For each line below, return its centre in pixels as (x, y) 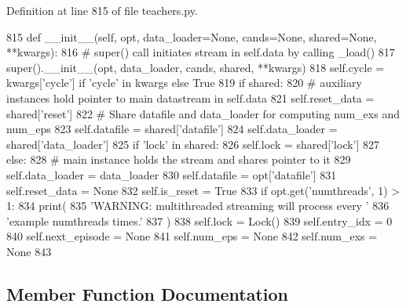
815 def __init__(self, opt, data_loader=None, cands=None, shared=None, (192, 36)
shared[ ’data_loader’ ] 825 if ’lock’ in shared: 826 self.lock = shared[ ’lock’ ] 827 (193, 144)
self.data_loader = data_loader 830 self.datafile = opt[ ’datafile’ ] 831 (172, 174)
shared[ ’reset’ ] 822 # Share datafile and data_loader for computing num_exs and (203, 113)
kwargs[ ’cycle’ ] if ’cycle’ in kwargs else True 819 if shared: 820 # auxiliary (184, 83)
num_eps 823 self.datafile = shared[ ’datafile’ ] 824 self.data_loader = (172, 129)
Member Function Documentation (148, 293)
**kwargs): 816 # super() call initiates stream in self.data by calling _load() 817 (201, 52)
